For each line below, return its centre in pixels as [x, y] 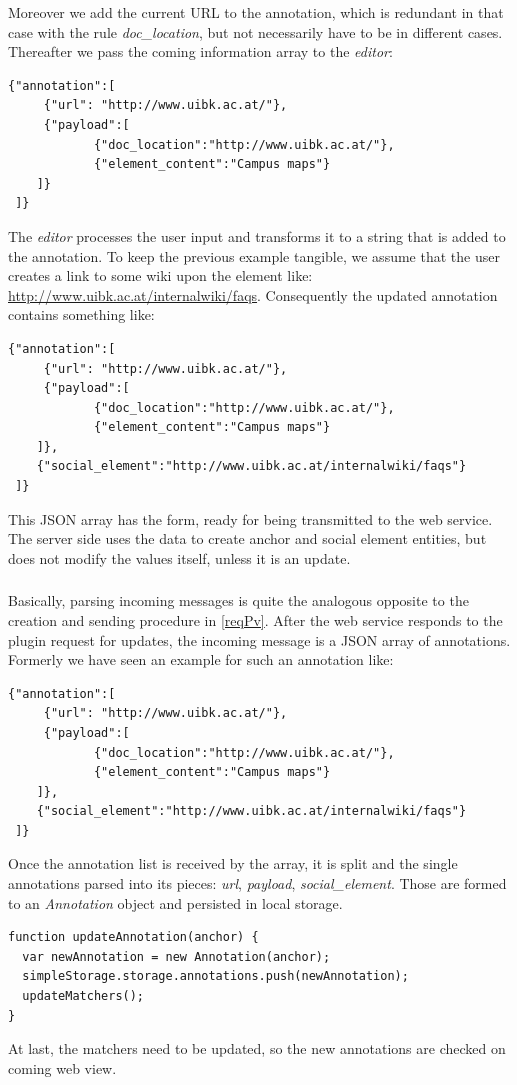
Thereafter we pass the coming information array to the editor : [200, 51]
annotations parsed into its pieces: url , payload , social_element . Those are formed [257, 883]
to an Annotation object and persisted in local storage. [175, 902]
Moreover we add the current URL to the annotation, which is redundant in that [256, 12]
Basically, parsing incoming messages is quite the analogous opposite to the [238, 600]
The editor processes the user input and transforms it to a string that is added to [257, 235]
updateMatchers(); [83, 996]
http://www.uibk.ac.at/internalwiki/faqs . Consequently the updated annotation [253, 294]
